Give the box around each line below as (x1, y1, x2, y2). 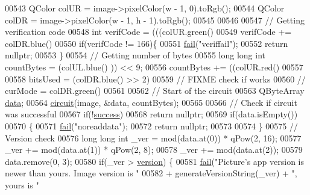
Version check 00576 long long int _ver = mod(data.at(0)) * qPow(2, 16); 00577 (5, 131, 302, 144)
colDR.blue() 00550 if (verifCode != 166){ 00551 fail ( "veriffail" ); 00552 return (5, 37, 288, 49)
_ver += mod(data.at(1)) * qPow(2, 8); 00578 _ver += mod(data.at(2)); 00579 (5, 143, 303, 156)
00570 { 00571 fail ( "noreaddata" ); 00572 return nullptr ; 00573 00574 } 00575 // (5, 119, 298, 132)
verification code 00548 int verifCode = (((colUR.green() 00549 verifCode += (5, 25, 292, 38)
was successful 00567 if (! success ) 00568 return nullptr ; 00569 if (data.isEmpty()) (5, 108, 298, 120)
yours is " (5, 178, 39, 191)
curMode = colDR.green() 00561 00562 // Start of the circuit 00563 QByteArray (5, 84, 305, 97)
